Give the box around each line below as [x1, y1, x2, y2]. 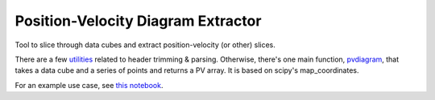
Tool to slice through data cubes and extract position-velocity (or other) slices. [14, 40, 275, 50]
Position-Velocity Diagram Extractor [14, 12, 262, 30]
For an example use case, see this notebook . [14, 80, 164, 90]
